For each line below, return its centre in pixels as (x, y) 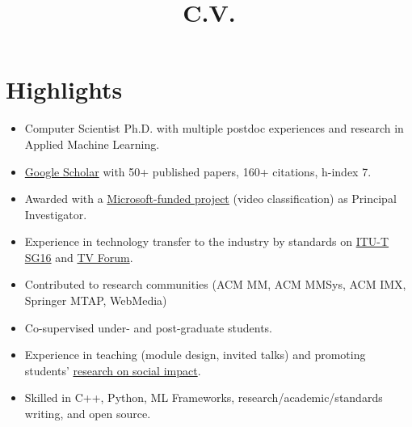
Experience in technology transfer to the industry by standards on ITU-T (207, 241)
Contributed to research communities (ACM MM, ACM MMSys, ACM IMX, (215, 284)
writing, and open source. (88, 414)
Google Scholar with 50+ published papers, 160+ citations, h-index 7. (198, 171)
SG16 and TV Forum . (79, 257)
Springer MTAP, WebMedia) (96, 300)
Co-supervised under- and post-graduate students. (148, 327)
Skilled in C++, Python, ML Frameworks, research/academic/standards (204, 397)
